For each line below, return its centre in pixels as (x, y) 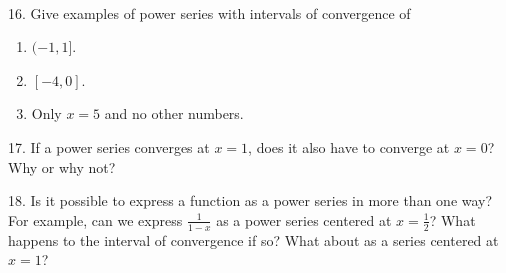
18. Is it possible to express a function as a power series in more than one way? (250, 200)
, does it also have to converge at (349, 146)
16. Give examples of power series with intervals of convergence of (209, 12)
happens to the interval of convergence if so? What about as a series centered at (253, 239)
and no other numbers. (174, 113)
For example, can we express (95, 219)
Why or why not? (62, 166)
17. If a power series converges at (109, 146)
